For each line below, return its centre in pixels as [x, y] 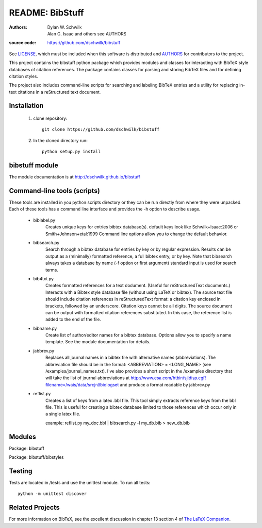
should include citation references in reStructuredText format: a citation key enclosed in [133, 299]
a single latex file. [63, 414]
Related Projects [34, 507]
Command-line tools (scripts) [55, 191]
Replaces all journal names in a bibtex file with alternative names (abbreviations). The [131, 358]
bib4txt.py [43, 278]
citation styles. [24, 76]
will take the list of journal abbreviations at [88, 378]
